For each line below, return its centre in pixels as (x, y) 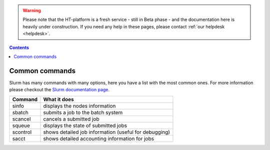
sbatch (20, 112)
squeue (21, 126)
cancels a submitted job (71, 119)
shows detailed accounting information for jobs (99, 139)
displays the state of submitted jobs (85, 126)
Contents (19, 47)
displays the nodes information (79, 106)
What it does (59, 99)
